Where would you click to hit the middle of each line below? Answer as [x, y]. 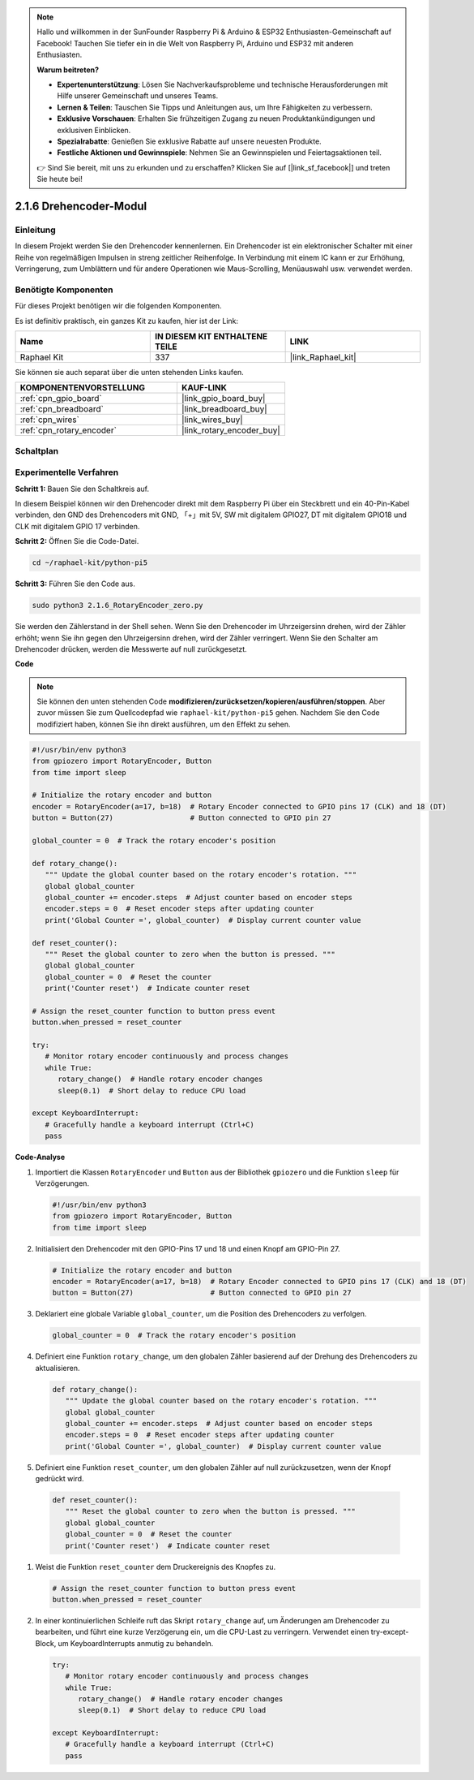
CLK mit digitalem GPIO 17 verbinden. [77, 526]
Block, [46, 1643]
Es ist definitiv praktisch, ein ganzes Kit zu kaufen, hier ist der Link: [127, 321]
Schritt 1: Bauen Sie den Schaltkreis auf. [82, 489]
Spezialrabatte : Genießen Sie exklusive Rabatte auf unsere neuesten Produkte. [189, 141]
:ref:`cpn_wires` [50, 420]
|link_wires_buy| [212, 420]
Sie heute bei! [60, 179]
